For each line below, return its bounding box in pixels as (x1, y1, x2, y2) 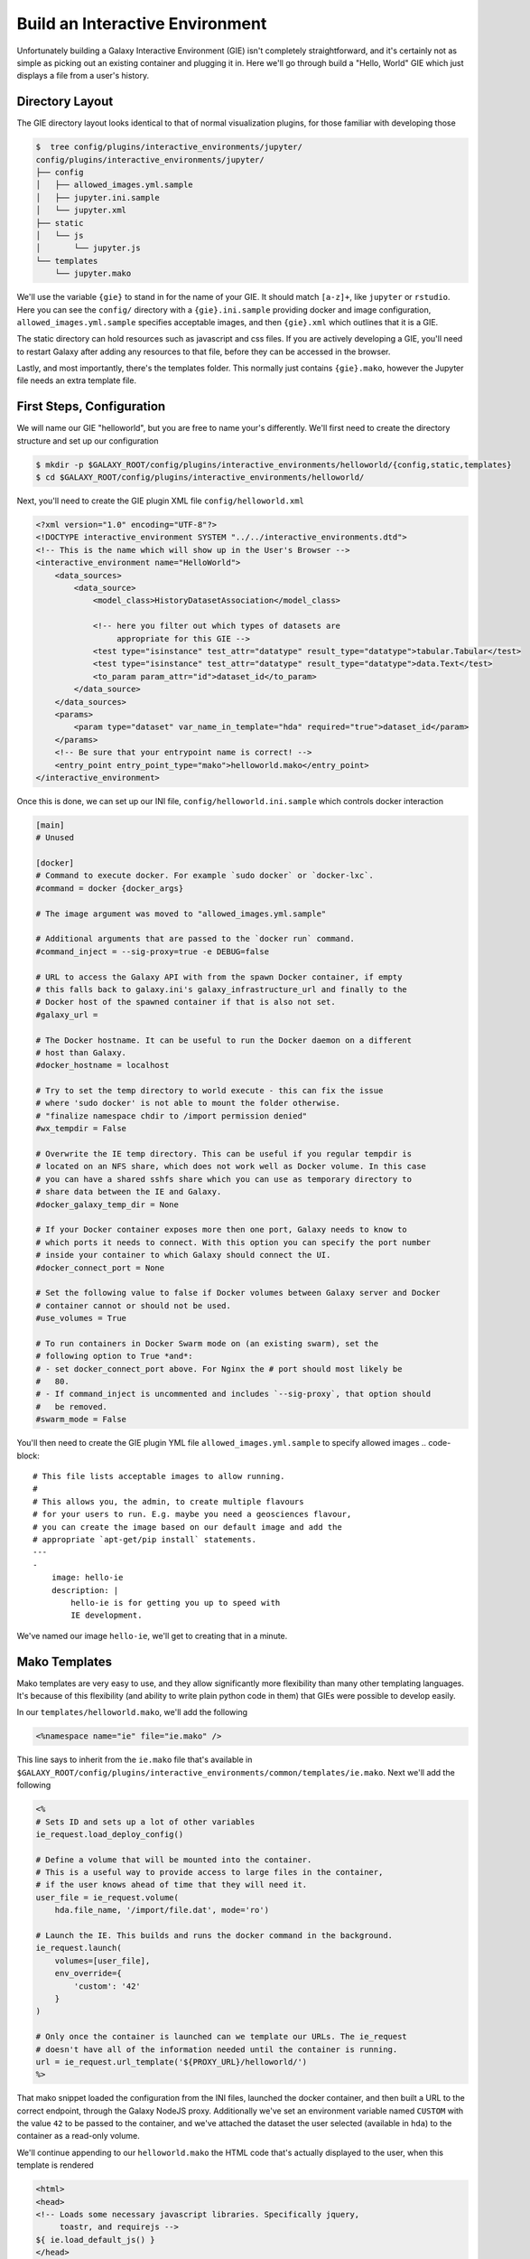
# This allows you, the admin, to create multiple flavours (33, 1496, 304, 1506)
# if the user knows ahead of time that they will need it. (35, 1879, 308, 1890)
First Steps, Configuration (16, 398, 166, 415)
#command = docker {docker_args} (35, 883, 184, 894)
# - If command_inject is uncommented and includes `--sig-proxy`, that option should (35, 1389, 432, 1400)
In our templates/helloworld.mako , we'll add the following (16, 1707, 248, 1718)
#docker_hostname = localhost (35, 1060, 170, 1071)
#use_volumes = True (35, 1313, 126, 1324)
